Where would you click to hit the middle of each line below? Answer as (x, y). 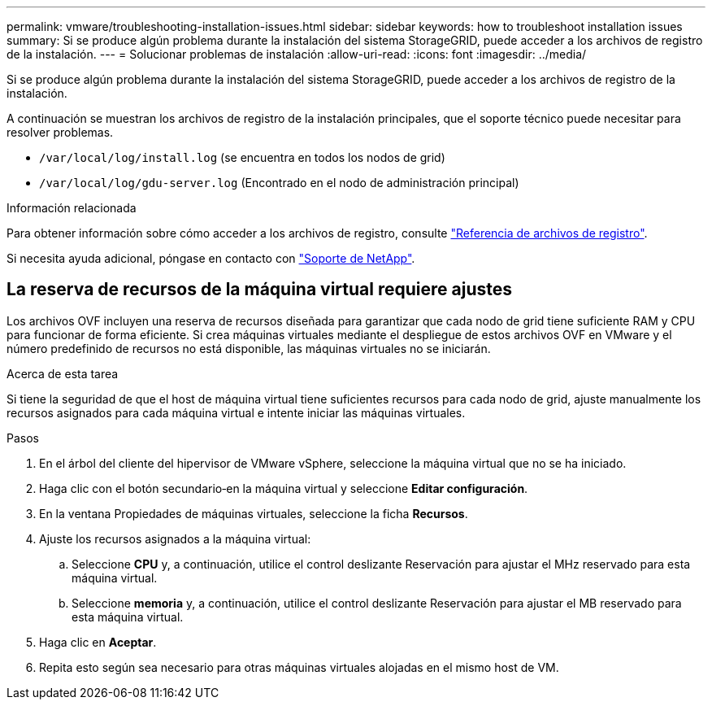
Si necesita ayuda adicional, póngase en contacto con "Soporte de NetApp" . (211, 258)
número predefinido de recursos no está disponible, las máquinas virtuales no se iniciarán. (249, 348)
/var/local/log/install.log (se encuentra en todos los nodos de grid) (242, 157)
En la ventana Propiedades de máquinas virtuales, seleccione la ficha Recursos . (254, 513)
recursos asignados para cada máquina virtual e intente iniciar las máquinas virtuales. (236, 412)
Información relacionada (72, 208)
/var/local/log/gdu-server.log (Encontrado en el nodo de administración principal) (279, 183)
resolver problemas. (60, 132)
